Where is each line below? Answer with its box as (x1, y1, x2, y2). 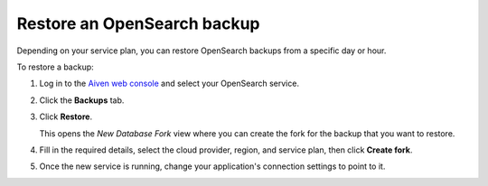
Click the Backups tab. (39, 95, 125, 106)
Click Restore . (39, 111, 93, 122)
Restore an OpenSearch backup (16, 14, 261, 33)
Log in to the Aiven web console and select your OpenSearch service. (39, 78, 300, 89)
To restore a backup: (16, 61, 94, 72)
